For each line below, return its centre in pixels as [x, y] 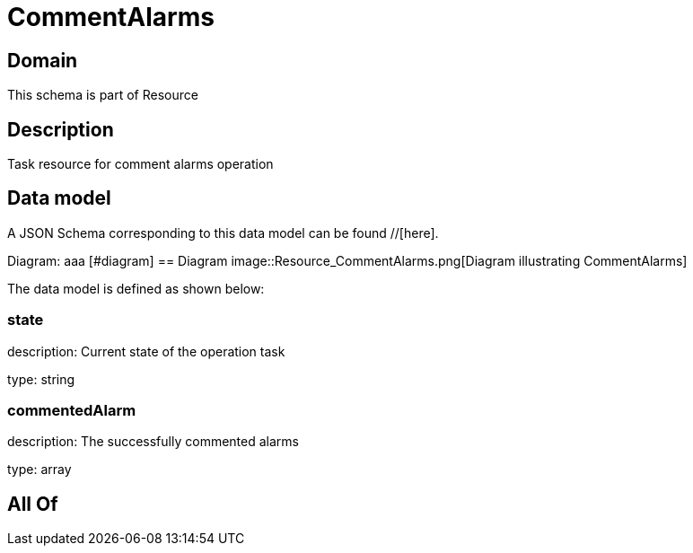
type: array [39, 470]
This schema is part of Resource [103, 95]
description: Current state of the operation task [146, 351]
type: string [41, 379]
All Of [33, 504]
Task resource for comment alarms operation [140, 164]
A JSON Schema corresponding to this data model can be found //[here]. [223, 233]
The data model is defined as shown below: [136, 288]
